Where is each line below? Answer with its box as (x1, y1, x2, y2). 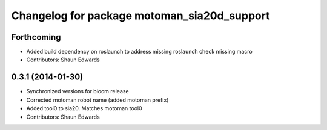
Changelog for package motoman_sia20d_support (11, 9, 270, 22)
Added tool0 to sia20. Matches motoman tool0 (26, 105, 142, 112)
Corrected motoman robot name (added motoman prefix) (26, 96, 169, 104)
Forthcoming (11, 32, 61, 42)
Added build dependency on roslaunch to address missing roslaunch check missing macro (26, 48, 253, 55)
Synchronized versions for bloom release (26, 88, 130, 95)
